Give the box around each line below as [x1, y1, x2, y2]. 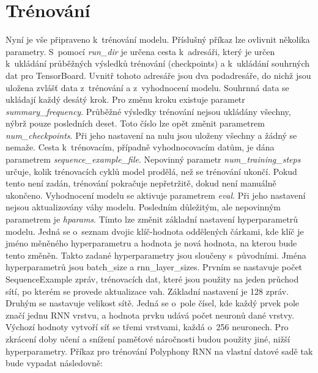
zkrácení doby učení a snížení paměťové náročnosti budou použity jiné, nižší [6, 332, 290, 345]
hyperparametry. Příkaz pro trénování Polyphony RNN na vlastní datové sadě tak [6, 344, 313, 357]
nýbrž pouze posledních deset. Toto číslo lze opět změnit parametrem [6, 117, 265, 130]
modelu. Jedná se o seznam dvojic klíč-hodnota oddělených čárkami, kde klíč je [6, 224, 304, 237]
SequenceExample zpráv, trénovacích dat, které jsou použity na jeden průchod [6, 273, 299, 285]
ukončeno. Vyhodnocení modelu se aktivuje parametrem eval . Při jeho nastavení [6, 188, 306, 201]
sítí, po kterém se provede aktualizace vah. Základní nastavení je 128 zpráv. [6, 284, 289, 297]
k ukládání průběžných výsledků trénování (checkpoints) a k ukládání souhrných [6, 57, 310, 70]
